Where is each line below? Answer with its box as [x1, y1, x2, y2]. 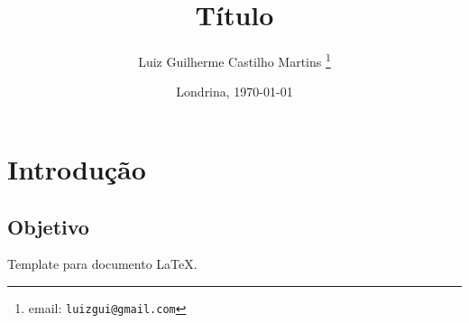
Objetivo [7, 212, 89, 240]
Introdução [7, 150, 146, 187]
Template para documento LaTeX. [7, 254, 198, 273]
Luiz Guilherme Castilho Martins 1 [138, 50, 331, 70]
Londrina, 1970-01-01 [176, 82, 293, 101]
